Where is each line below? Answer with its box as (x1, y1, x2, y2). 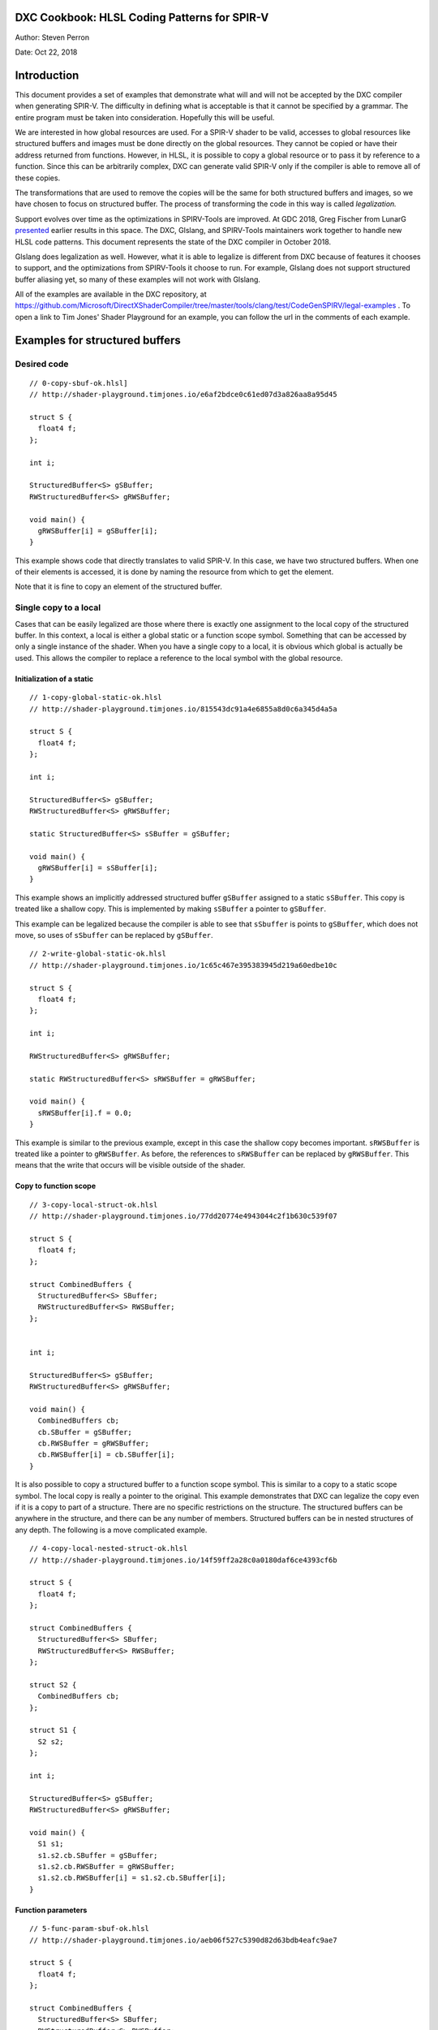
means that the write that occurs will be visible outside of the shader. (15, 1160, 246, 1170)
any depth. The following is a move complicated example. (15, 1525, 208, 1535)
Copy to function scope (15, 1181, 97, 1191)
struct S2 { (29, 1680, 77, 1689)
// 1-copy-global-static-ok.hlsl (29, 693, 162, 702)
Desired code (15, 358, 69, 369)
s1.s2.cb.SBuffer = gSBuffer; (37, 1851, 158, 1859)
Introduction (15, 68, 79, 82)
